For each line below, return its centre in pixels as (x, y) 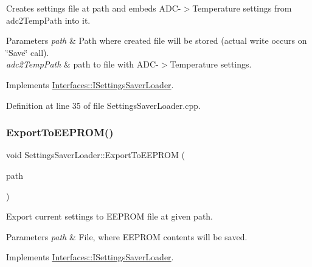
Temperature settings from (242, 8)
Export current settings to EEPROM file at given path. (110, 216)
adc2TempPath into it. (48, 20)
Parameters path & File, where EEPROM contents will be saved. (127, 236)
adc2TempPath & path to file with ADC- (82, 64)
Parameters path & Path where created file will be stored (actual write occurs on (157, 40)
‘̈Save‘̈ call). (28, 52)
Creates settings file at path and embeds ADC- (94, 8)
